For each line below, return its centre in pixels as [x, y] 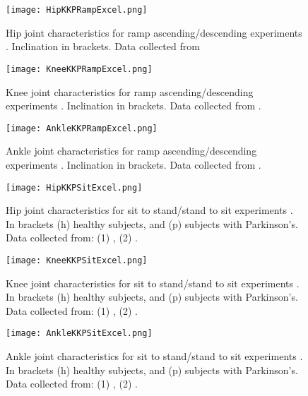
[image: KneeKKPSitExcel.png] [77, 260]
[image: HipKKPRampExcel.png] [77, 10]
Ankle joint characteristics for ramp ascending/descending [131, 151]
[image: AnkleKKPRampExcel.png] [82, 128]
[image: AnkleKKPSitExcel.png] [79, 334]
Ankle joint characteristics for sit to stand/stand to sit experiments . [154, 356]
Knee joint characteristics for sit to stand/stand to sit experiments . [153, 283]
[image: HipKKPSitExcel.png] [74, 187]
